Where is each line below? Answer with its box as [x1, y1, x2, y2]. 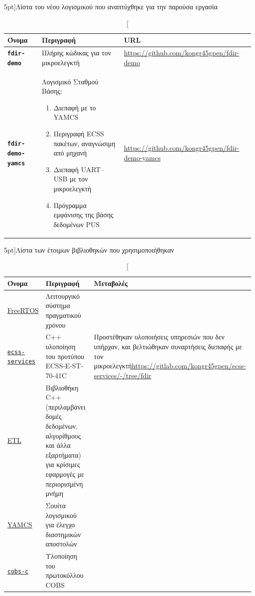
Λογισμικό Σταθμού [42, 76, 99, 86]
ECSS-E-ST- [45, 361, 83, 371]
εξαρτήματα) [45, 449, 81, 460]
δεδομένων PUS [53, 219, 100, 229]
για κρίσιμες [45, 459, 80, 469]
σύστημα [45, 300, 70, 311]
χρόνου [45, 319, 66, 330]
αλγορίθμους [45, 430, 81, 441]
